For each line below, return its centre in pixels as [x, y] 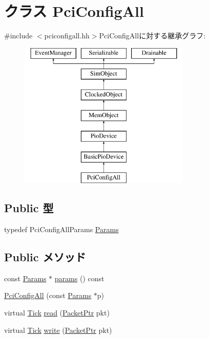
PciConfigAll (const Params [48, 295]
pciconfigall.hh [67, 36]
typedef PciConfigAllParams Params [61, 229]
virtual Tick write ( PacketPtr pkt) [58, 330]
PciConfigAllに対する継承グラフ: [152, 36]
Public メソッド [45, 257]
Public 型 [29, 208]
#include [18, 36]
